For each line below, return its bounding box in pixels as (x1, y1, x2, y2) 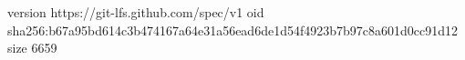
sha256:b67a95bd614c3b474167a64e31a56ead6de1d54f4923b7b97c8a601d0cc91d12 (7, 20, 459, 39)
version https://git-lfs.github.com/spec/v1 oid (7, 3, 264, 21)
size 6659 (7, 38, 57, 57)
